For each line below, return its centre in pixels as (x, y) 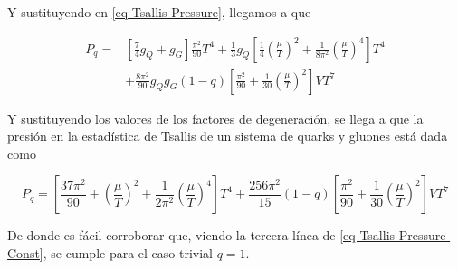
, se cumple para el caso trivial (128, 253)
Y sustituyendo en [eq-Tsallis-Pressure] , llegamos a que (159, 12)
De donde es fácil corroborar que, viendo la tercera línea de (172, 235)
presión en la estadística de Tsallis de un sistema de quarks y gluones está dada (228, 136)
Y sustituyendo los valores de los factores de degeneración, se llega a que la (215, 118)
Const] (25, 253)
